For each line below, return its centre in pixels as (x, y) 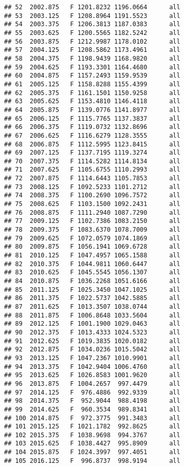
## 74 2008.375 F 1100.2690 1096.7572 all (92, 195)
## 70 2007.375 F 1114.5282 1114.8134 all (92, 161)
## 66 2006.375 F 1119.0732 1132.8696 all (92, 127)
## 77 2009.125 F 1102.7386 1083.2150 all (92, 221)
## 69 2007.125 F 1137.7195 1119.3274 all (92, 153)
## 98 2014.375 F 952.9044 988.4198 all (92, 401)
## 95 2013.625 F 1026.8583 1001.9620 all (92, 375)
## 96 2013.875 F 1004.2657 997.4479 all (92, 384)
